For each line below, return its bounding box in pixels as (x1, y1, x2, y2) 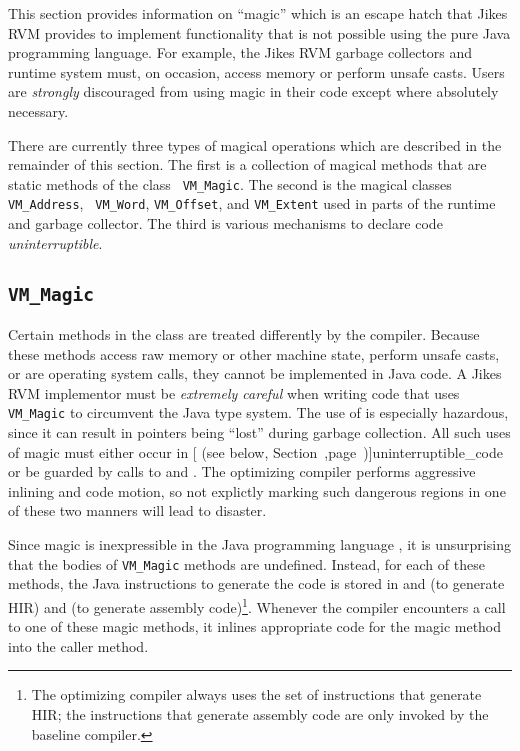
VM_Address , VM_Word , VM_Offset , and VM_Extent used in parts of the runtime (8, 193, 496, 214)
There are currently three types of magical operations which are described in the (8, 134, 502, 155)
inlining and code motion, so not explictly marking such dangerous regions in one (8, 480, 506, 501)
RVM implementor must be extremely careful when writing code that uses (8, 382, 460, 403)
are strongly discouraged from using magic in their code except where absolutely (8, 81, 499, 102)
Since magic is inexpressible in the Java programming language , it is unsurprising (8, 534, 511, 555)
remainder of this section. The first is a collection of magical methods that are (8, 154, 487, 175)
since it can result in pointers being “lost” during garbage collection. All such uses (8, 422, 511, 443)
